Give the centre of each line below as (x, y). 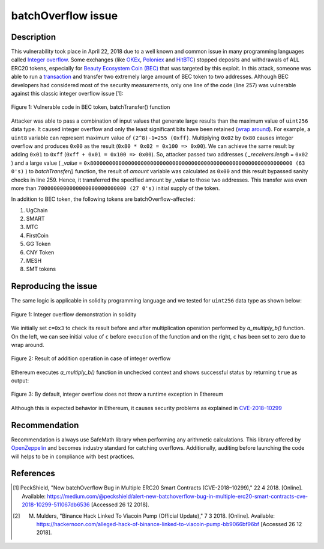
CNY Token (40, 252)
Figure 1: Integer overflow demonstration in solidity (74, 314)
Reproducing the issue (54, 287)
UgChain (37, 210)
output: (20, 381)
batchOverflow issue (64, 16)
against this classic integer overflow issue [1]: (67, 94)
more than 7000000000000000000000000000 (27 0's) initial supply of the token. (115, 188)
